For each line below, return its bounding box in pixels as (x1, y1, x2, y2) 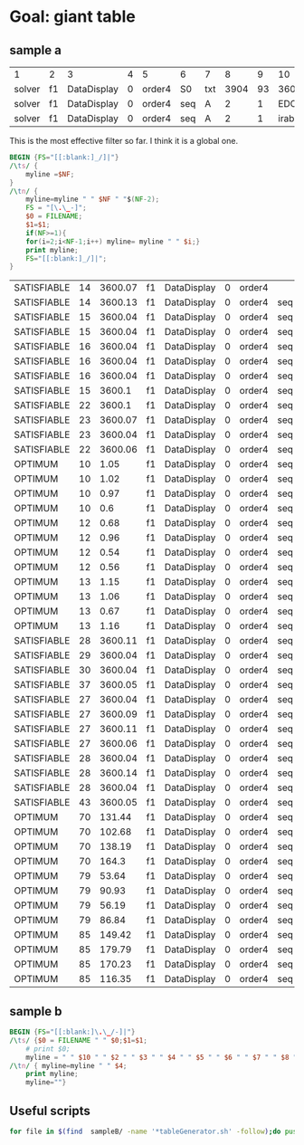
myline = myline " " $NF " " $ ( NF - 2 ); (25, 195, 160, 205)
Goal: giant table (9, 6, 136, 27)
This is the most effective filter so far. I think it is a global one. (9, 136, 238, 146)
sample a (9, 43, 62, 58)
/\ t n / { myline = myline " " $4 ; (9, 1061, 128, 1070)
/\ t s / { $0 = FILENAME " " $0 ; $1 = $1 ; (9, 1035, 147, 1045)
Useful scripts (9, 1102, 90, 1119)
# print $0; (25, 1044, 71, 1054)
